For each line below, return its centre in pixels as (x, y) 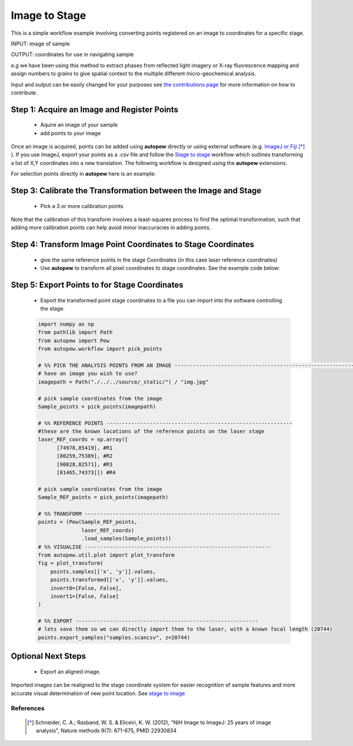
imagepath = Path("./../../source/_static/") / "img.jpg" (123, 382)
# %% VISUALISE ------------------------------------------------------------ (154, 547)
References (28, 708)
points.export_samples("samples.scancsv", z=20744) (114, 637)
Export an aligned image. (71, 671)
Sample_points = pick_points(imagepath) (97, 406)
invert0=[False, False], (86, 588)
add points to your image (71, 133)
